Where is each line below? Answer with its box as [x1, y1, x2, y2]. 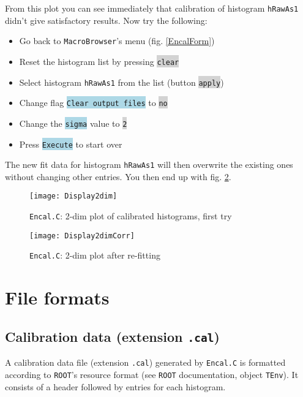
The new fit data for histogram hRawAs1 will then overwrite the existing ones [5, 158, 293, 171]
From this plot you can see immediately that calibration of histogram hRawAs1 [5, 2, 299, 14]
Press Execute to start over [19, 137, 122, 150]
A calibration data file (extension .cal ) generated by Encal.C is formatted [5, 356, 286, 369]
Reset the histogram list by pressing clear [19, 55, 179, 67]
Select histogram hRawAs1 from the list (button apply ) [19, 75, 224, 88]
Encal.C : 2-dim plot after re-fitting [29, 249, 160, 262]
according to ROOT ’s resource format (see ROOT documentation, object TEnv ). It [5, 368, 299, 380]
